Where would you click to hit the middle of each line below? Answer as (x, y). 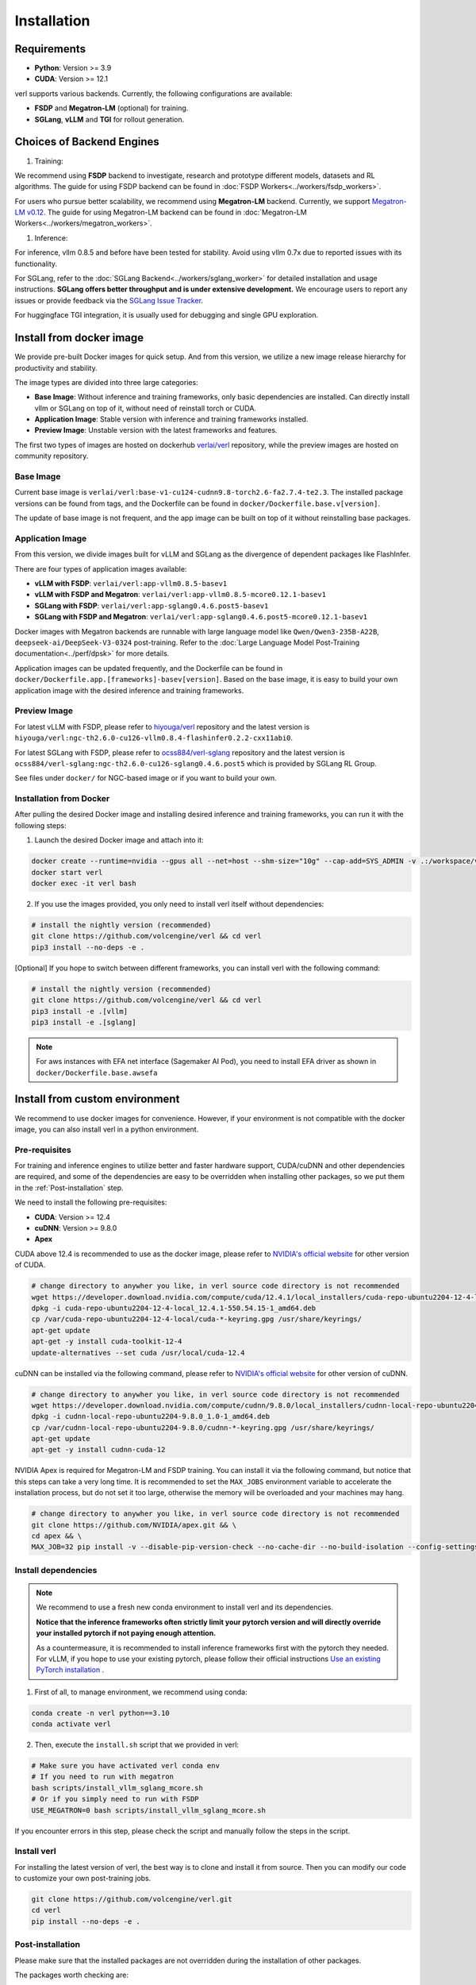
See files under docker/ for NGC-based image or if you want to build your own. (146, 778)
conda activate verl (71, 1724)
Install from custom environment (97, 1099)
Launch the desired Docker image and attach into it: (119, 840)
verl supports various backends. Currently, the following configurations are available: (154, 93)
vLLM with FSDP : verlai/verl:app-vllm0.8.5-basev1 (131, 584)
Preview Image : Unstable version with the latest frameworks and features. (156, 430)
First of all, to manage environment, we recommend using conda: (141, 1692)
